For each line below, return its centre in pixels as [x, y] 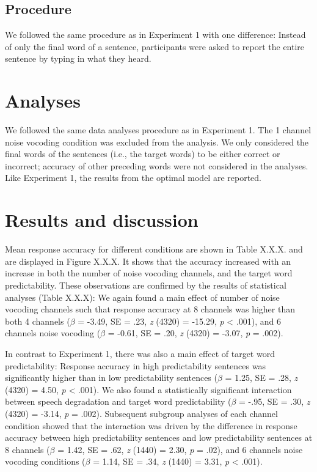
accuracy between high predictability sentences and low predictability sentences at [159, 437]
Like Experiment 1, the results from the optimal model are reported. [133, 178]
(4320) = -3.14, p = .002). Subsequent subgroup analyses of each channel [141, 413]
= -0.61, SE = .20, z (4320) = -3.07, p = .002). [195, 333]
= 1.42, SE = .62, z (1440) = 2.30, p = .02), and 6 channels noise [180, 449]
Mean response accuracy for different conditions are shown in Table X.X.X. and [154, 249]
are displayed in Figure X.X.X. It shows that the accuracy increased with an [148, 261]
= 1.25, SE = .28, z [261, 378]
